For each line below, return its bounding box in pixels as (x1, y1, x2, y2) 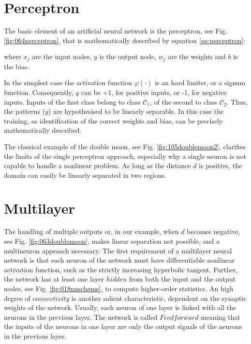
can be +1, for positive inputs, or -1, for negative (81, 87, 227, 97)
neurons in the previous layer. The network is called (4, 312, 158, 322)
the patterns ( (4, 106, 45, 116)
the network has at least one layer (4, 274, 104, 284)
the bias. (4, 61, 30, 71)
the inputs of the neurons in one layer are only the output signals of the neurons (4, 321, 242, 331)
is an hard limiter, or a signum (154, 78, 246, 88)
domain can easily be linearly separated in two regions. (4, 170, 166, 180)
